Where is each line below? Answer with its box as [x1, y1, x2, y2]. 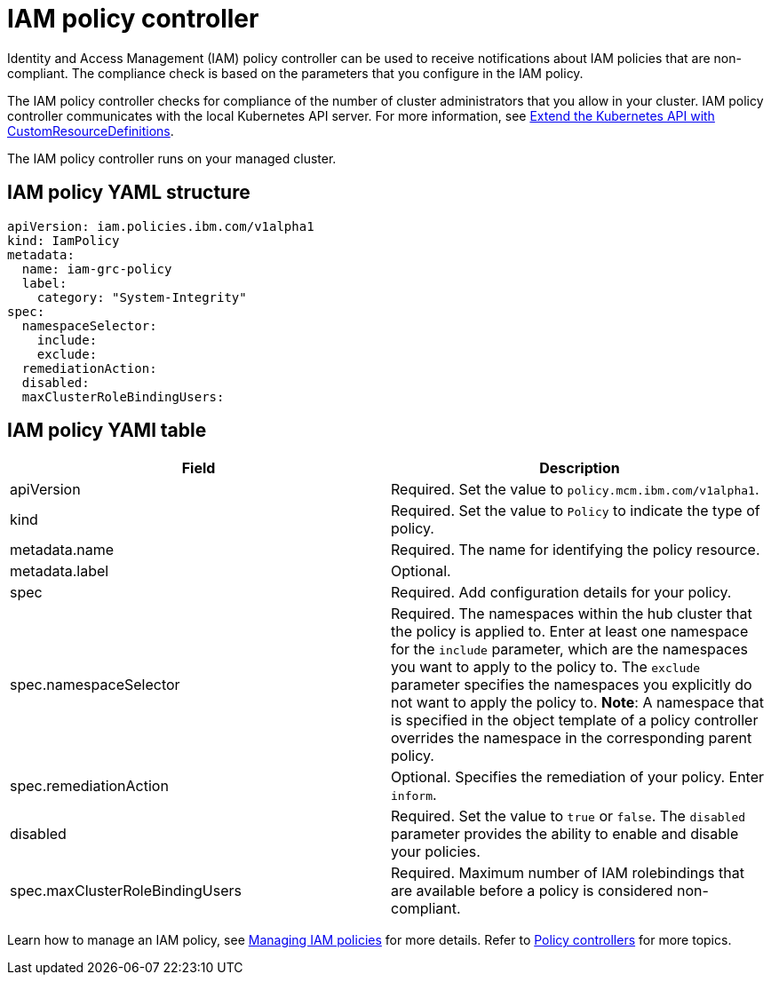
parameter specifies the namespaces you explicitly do [391, 676, 752, 694]
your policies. [391, 843, 481, 861]
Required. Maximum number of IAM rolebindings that [391, 864, 744, 883]
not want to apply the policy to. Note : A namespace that [391, 693, 764, 712]
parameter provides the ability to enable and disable [391, 825, 739, 843]
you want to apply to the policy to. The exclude [391, 658, 701, 677]
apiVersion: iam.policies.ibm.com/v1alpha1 [7, 218, 314, 234]
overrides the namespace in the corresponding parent [391, 729, 752, 748]
